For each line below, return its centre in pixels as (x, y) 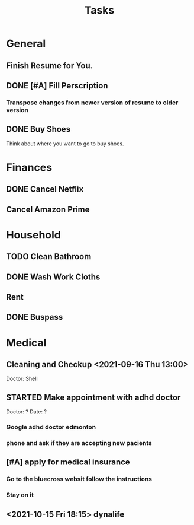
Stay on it (20, 495)
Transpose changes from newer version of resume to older (92, 103)
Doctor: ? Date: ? (27, 412)
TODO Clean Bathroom (49, 257)
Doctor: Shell (22, 379)
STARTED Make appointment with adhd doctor (93, 397)
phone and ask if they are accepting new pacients (79, 443)
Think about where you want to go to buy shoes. (65, 144)
